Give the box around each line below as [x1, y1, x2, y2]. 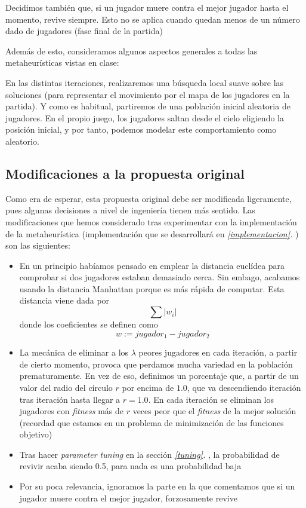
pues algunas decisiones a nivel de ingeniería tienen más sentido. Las [5, 204, 255, 216]
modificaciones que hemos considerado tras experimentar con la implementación [5, 215, 297, 228]
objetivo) [19, 428, 52, 440]
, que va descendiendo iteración [187, 381, 301, 393]
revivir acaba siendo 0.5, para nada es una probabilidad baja [19, 460, 242, 472]
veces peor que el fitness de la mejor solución [132, 405, 296, 417]
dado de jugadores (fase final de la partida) [5, 25, 163, 37]
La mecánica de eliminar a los [19, 346, 129, 359]
